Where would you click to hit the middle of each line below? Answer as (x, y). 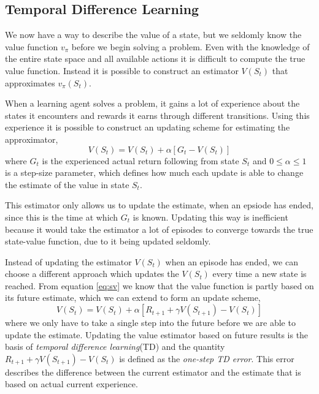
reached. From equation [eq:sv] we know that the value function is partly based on (159, 285)
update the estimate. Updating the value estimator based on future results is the (157, 334)
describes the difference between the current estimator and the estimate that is (153, 372)
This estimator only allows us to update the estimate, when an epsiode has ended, (159, 205)
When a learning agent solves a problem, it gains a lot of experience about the (152, 103)
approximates (30, 82)
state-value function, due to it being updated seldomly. (108, 241)
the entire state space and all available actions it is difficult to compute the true (155, 59)
